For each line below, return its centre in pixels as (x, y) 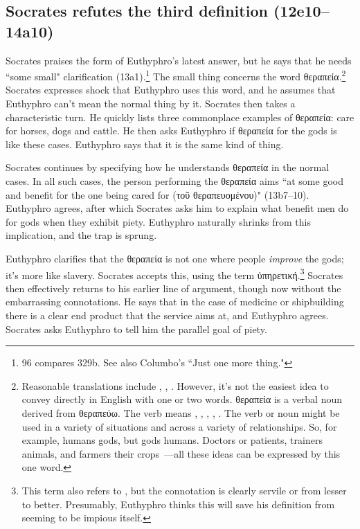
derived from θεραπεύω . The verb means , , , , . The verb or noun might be (181, 412)
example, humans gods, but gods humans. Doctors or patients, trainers (172, 440)
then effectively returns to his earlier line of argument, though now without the (173, 288)
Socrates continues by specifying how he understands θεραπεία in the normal (168, 167)
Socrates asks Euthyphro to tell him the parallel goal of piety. (136, 329)
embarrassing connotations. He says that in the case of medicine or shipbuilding (175, 302)
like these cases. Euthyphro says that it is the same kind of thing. (145, 144)
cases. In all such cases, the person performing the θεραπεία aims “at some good (174, 181)
